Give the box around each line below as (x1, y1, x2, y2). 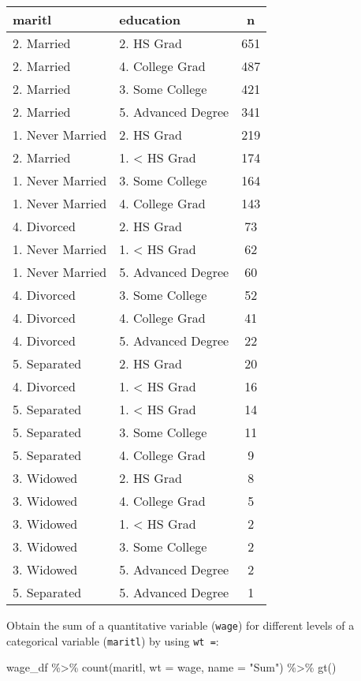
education (119, 10, 180, 28)
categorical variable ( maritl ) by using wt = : (6, 632, 219, 649)
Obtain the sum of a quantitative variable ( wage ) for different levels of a (6, 617, 355, 633)
